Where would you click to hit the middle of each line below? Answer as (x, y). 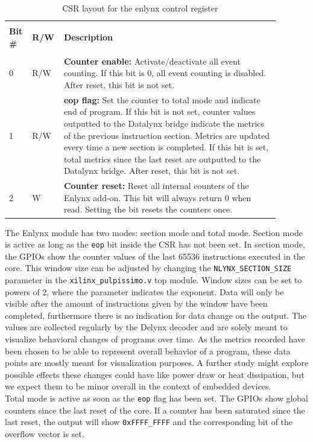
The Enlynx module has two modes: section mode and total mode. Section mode (154, 232)
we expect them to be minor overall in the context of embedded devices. (138, 386)
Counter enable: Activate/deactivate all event (152, 61)
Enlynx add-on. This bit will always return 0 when (157, 197)
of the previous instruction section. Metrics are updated (167, 135)
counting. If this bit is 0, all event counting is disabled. (165, 73)
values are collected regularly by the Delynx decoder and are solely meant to (146, 327)
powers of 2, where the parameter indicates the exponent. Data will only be (144, 291)
